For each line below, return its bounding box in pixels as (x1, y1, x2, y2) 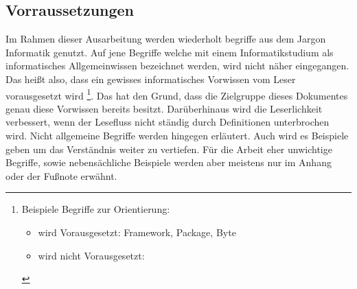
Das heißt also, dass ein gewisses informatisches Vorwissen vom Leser (5, 71, 296, 86)
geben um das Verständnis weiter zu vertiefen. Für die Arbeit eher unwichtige (5, 141, 332, 156)
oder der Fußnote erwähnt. (5, 168, 117, 183)
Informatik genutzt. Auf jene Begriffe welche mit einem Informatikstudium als (5, 45, 334, 59)
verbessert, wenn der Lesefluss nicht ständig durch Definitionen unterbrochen (5, 115, 330, 129)
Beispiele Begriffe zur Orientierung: (21, 202, 170, 216)
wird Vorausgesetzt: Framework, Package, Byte (38, 224, 236, 239)
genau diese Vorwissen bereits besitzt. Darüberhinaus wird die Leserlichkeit (5, 101, 323, 115)
